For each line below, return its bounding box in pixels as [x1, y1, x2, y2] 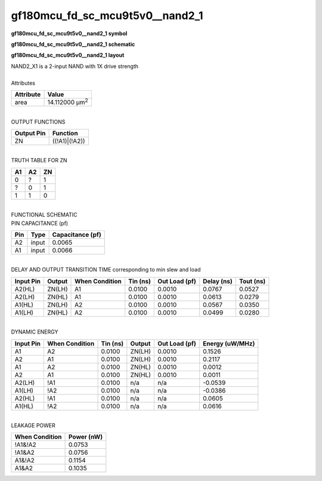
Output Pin [14, 129, 46, 137]
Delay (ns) [203, 277, 233, 285]
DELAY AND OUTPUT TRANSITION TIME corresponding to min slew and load [11, 266, 201, 273]
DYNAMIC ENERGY [11, 328, 58, 335]
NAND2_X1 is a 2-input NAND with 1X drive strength [11, 63, 139, 70]
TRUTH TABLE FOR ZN [11, 157, 68, 164]
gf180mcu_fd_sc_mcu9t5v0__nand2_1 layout [11, 51, 125, 59]
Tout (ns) [239, 277, 266, 285]
